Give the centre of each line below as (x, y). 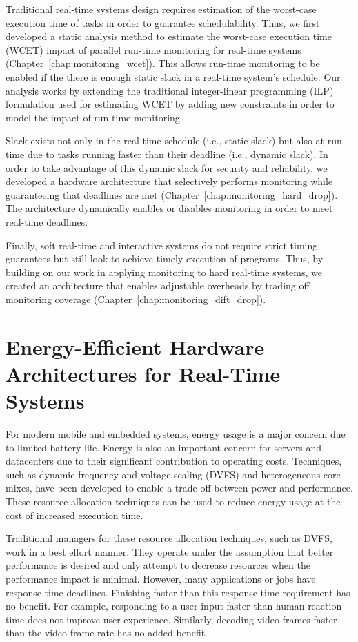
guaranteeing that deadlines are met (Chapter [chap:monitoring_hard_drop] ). (172, 194)
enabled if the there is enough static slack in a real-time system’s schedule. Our (173, 76)
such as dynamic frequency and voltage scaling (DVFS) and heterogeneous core (173, 474)
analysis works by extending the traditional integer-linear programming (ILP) (170, 90)
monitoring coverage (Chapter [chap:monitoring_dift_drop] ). (136, 299)
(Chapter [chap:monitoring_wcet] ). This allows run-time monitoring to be (163, 63)
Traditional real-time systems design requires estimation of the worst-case (161, 9)
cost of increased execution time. (74, 515)
